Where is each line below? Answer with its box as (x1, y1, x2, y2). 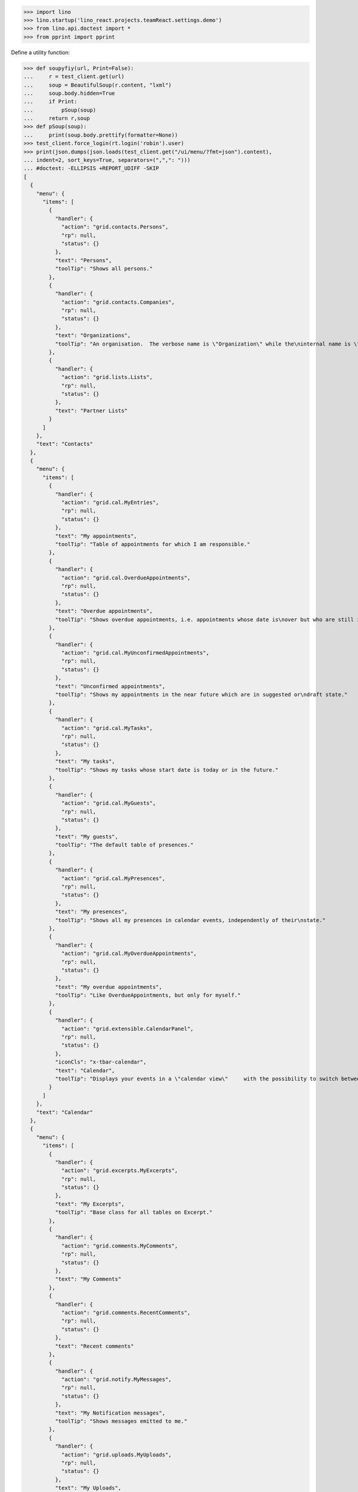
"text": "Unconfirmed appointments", (54, 683, 165, 689)
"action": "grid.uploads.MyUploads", (61, 1451, 172, 1458)
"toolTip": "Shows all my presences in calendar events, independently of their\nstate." (54, 917, 326, 923)
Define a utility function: (11, 48, 70, 56)
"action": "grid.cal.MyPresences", (61, 875, 165, 881)
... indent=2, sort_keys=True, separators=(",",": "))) (23, 157, 191, 164)
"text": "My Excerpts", (54, 1200, 125, 1207)
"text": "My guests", (54, 833, 119, 840)
